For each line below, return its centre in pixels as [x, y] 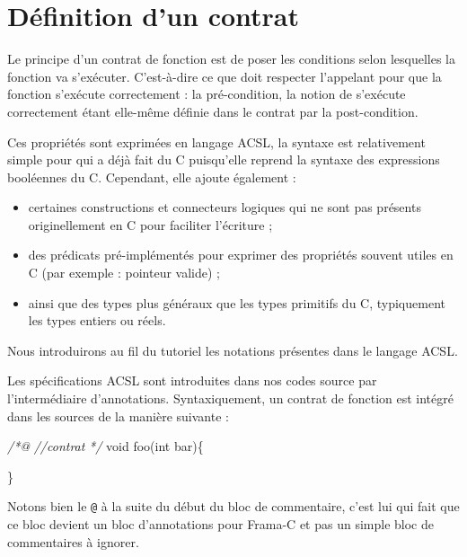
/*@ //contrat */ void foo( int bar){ [106, 446]
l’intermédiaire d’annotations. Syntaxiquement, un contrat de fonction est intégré [230, 398]
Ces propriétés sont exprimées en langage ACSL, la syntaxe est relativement [216, 141]
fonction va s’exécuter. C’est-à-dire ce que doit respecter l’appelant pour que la [225, 76]
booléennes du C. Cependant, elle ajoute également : [152, 177]
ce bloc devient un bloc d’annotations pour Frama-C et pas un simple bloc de [220, 524]
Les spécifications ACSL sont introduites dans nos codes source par [192, 380]
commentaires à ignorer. [73, 541]
